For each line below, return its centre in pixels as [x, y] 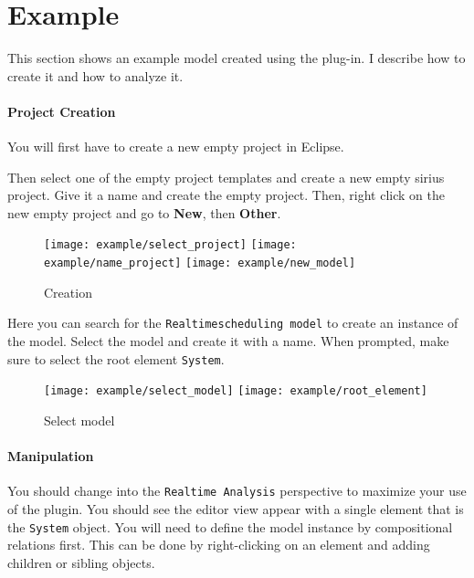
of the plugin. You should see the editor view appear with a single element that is [236, 509]
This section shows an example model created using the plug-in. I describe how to [237, 58]
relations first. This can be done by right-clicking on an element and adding [219, 545]
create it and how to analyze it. [95, 75]
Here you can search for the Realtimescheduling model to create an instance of [233, 323]
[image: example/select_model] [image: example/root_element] [236, 391]
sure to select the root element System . [116, 358]
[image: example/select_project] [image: [170, 245]
